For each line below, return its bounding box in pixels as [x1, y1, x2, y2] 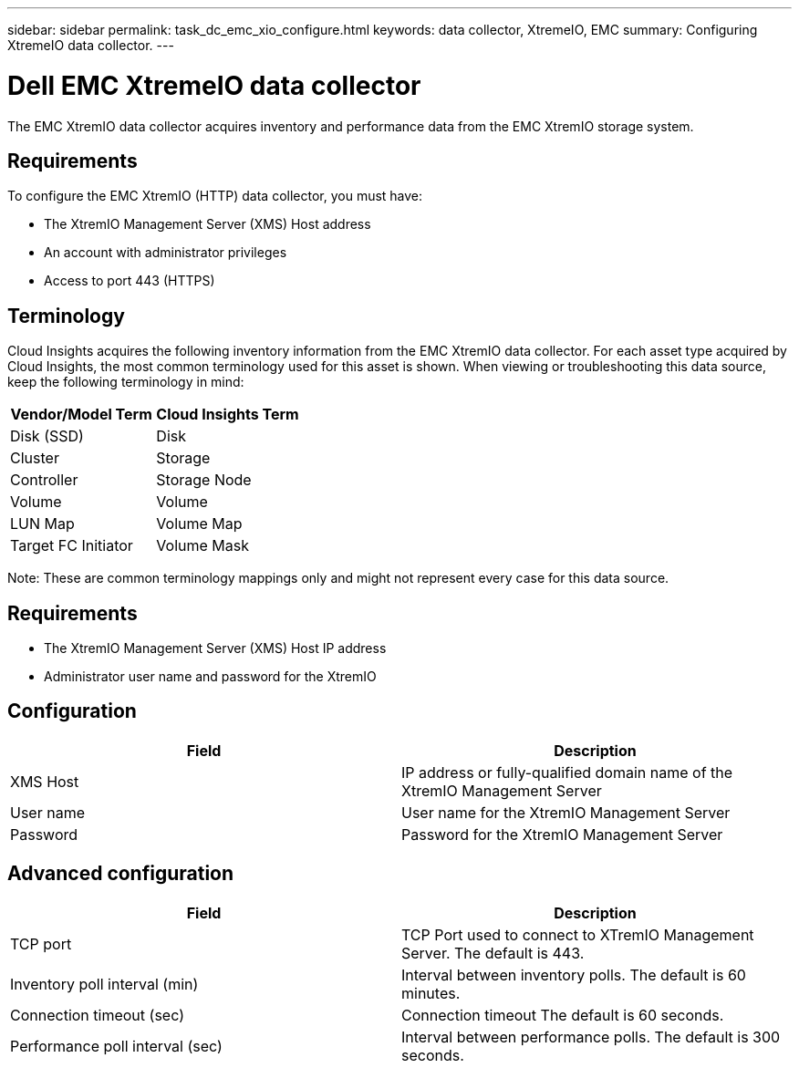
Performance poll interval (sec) [10, 1036, 223, 1055]
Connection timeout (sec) [10, 1005, 184, 1024]
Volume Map [156, 514, 243, 534]
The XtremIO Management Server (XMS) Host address [44, 216, 371, 233]
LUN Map [10, 514, 75, 534]
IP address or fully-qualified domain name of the [401, 762, 733, 782]
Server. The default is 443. [401, 943, 585, 962]
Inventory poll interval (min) [10, 974, 199, 993]
